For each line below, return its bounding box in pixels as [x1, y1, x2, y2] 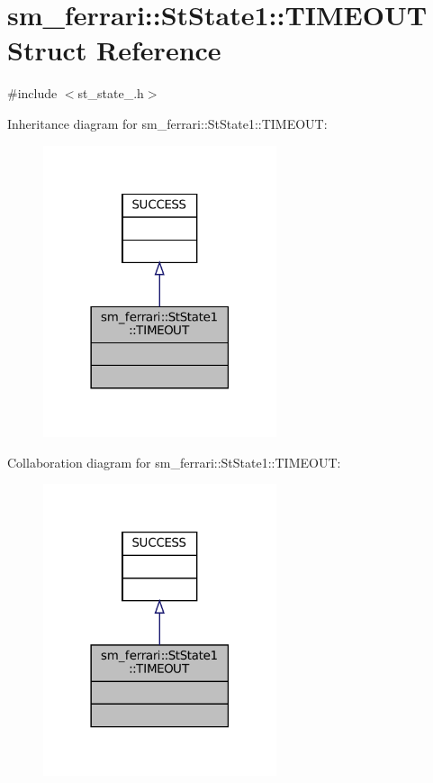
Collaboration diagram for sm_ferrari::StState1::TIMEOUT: [7, 452, 341, 471]
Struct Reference [7, 32, 221, 68]
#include [7, 84, 58, 103]
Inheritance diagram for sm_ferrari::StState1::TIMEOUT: [7, 114, 328, 132]
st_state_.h [77, 84, 144, 103]
